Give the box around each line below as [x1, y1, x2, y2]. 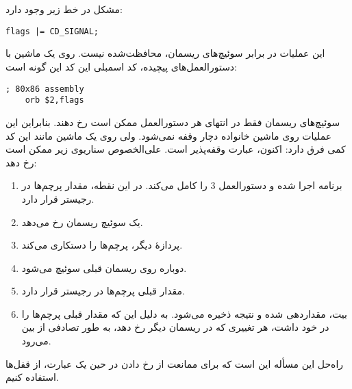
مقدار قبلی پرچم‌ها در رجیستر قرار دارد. [21, 284, 185, 298]
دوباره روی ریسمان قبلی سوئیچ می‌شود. [21, 260, 187, 275]
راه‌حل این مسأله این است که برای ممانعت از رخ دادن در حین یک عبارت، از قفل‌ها [5, 356, 344, 371]
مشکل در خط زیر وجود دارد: [5, 2, 123, 16]
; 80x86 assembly [5, 84, 84, 94]
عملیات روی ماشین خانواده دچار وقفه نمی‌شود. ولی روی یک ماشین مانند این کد [5, 128, 332, 142]
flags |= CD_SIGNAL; [5, 26, 99, 36]
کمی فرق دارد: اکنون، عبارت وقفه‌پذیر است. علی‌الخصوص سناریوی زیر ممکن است [5, 142, 346, 156]
